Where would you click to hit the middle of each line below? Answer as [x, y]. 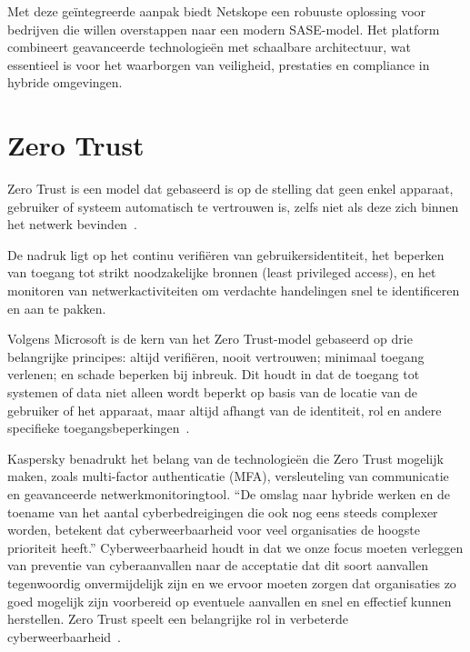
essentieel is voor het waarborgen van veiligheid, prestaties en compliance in [219, 64]
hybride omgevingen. [65, 82]
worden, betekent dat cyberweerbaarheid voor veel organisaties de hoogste [214, 530]
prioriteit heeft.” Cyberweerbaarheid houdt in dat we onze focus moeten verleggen [235, 547]
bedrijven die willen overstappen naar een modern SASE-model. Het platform [224, 29]
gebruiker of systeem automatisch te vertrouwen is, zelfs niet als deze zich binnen [233, 206]
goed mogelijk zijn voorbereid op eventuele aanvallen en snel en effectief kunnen [230, 601]
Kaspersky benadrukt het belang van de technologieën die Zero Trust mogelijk [225, 458]
